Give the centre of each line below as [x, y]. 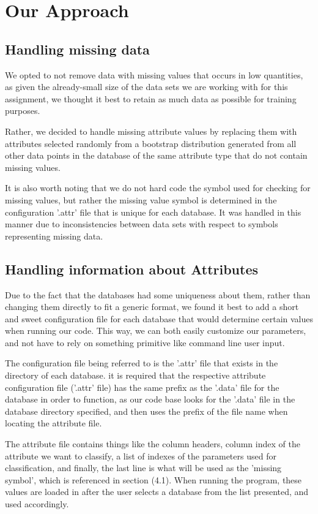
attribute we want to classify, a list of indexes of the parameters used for [141, 455]
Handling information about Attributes [131, 269]
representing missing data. [54, 236]
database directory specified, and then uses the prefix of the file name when [146, 411]
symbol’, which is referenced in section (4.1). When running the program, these [153, 479]
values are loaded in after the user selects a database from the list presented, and [157, 492]
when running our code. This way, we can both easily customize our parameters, [156, 331]
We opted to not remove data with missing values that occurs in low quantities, [154, 74]
